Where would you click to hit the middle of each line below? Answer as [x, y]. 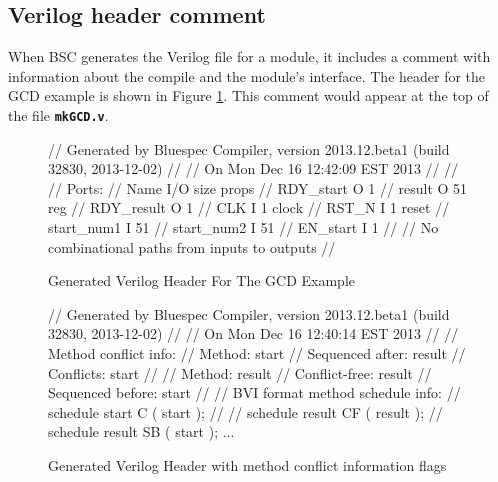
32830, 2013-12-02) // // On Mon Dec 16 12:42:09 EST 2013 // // [253, 168]
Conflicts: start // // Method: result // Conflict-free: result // [240, 372]
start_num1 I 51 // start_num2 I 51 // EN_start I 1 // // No [243, 227]
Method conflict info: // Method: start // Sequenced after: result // [257, 352]
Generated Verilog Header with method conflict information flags [247, 464]
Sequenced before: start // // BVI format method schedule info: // [254, 392]
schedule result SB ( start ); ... [141, 431]
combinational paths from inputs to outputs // [192, 246]
